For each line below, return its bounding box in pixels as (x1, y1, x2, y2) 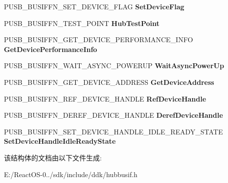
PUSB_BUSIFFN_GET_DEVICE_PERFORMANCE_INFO (4, 34, 193, 45)
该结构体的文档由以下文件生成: (4, 152, 102, 162)
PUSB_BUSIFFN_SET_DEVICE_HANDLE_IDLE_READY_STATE (4, 126, 223, 136)
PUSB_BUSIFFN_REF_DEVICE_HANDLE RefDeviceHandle (4, 93, 206, 104)
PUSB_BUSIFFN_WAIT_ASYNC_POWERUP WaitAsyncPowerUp (4, 60, 224, 71)
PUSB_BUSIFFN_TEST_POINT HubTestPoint (4, 18, 160, 28)
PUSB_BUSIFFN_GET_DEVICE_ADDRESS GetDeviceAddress (4, 77, 214, 87)
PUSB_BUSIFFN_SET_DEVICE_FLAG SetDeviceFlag (4, 1, 184, 11)
